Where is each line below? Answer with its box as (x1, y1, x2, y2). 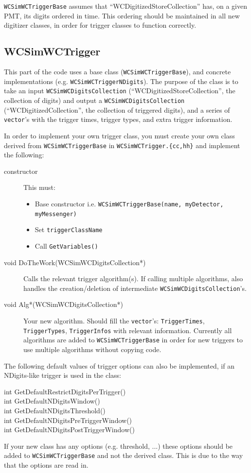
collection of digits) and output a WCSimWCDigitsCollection (4, 95, 185, 105)
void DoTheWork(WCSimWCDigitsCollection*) (4, 257, 146, 267)
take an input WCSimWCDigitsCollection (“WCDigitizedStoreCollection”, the (4, 85, 235, 96)
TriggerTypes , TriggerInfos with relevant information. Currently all (23, 325, 232, 335)
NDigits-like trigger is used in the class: (4, 370, 121, 380)
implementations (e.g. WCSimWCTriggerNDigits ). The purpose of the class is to (4, 76, 238, 86)
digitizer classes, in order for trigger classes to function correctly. (4, 20, 197, 30)
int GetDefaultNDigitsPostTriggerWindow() (4, 424, 135, 435)
